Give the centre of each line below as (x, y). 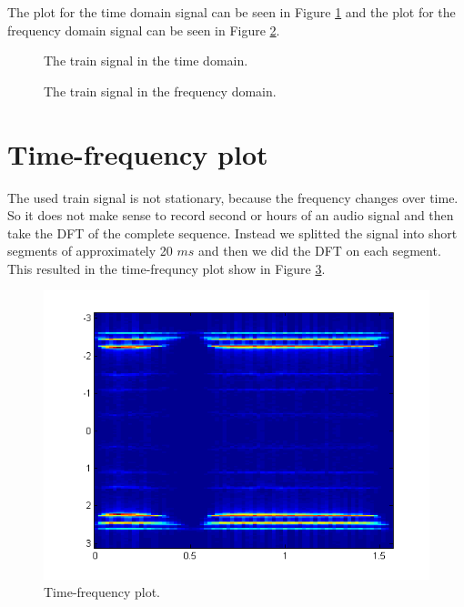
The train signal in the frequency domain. (160, 91)
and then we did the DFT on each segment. (319, 251)
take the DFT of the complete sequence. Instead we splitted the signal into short (232, 233)
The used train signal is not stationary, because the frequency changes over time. (233, 197)
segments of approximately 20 (90, 251)
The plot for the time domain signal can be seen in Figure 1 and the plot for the (232, 12)
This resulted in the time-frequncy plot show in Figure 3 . (166, 268)
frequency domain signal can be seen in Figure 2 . (144, 30)
